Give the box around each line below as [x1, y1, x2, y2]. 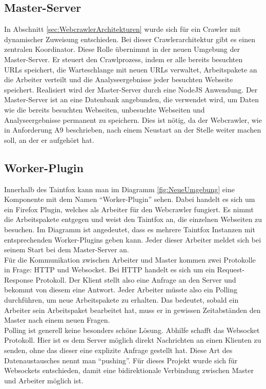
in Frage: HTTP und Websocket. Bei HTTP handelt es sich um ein [4, 264, 215, 275]
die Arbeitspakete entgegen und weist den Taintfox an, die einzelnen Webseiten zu [4, 214, 262, 225]
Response [4, 274, 33, 285]
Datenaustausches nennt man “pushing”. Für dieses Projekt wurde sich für [4, 355, 238, 365]
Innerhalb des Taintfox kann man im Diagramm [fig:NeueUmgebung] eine [4, 183, 235, 194]
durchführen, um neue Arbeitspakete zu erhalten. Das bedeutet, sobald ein [4, 294, 239, 305]
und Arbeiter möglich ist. [4, 375, 84, 385]
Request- [217, 264, 245, 275]
